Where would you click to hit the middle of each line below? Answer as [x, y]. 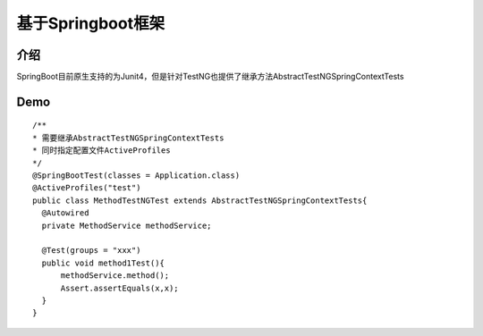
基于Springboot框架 [91, 23]
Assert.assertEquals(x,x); [119, 288]
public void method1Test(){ [103, 263]
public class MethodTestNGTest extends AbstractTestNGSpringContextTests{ [200, 200]
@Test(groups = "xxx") [91, 251]
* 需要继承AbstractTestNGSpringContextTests [128, 138]
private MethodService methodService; [127, 225]
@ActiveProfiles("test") [87, 188]
